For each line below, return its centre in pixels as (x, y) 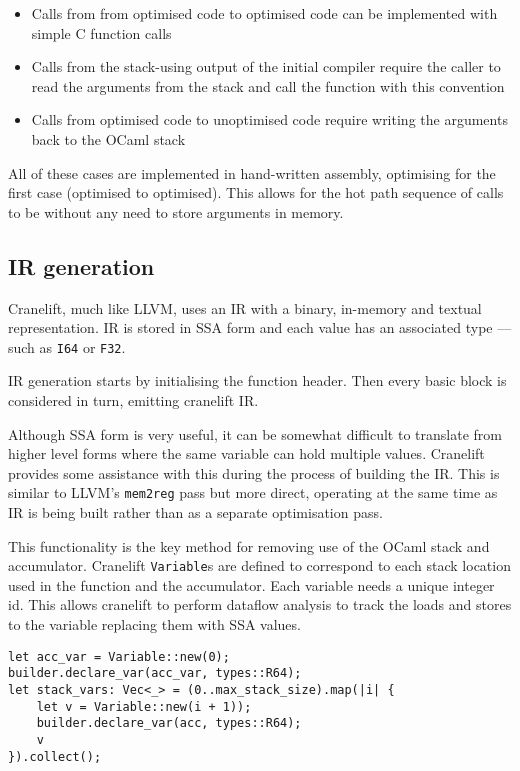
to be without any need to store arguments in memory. (176, 211)
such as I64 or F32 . (67, 346)
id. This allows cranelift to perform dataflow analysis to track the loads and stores (260, 604)
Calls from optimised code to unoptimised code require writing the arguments (269, 119)
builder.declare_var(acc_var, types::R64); (155, 673)
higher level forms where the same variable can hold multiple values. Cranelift (246, 453)
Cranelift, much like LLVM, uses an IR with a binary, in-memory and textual (245, 307)
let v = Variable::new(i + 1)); (144, 706)
